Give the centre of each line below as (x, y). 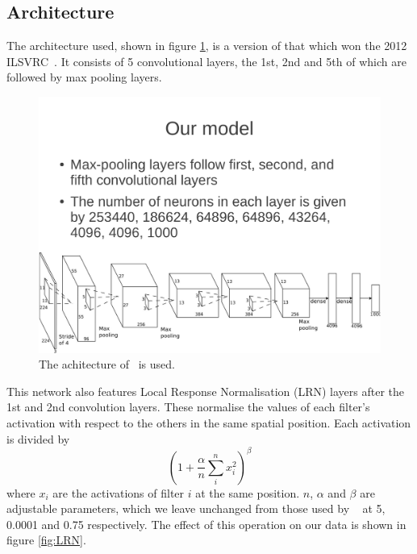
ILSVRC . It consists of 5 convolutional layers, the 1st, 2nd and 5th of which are (206, 61)
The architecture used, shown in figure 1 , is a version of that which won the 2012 (207, 46)
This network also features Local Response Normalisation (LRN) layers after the (206, 391)
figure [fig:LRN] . (46, 540)
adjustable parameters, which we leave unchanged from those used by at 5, (196, 508)
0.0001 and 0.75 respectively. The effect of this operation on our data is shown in (206, 524)
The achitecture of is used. (107, 364)
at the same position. (248, 492)
